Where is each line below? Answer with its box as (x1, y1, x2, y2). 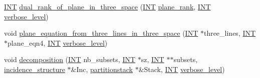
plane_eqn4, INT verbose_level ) (8, 37, 108, 48)
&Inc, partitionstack (71, 64, 133, 74)
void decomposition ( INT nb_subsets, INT (4, 54, 136, 65)
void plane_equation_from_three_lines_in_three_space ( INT (4, 28, 198, 38)
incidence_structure (4, 64, 65, 74)
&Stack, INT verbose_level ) (138, 64, 225, 74)
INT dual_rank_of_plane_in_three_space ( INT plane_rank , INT (4, 1, 211, 11)
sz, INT (141, 54, 164, 65)
